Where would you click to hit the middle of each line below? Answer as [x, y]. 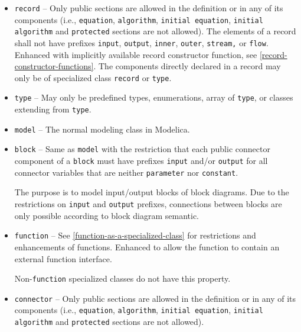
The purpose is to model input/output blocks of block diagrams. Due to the [152, 192]
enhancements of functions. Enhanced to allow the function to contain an [147, 246]
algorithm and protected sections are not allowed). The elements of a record [155, 31]
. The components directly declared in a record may [187, 66]
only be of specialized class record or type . [93, 77]
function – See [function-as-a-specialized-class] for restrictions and [135, 235]
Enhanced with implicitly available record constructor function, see [136, 54]
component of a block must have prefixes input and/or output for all [141, 161]
